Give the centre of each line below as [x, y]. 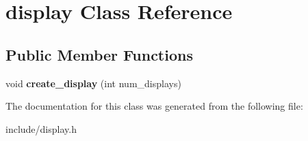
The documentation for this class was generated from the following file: [154, 106]
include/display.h [41, 128]
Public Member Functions [99, 54]
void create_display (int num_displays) [93, 83]
